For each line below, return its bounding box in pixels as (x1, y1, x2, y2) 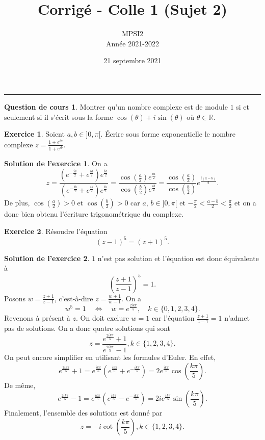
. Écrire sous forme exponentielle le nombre (100, 128, 235, 139)
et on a (234, 197, 256, 208)
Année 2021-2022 (106, 38, 159, 48)
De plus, (4, 197, 30, 208)
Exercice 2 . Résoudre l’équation (4, 225, 108, 236)
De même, (4, 379, 36, 390)
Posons (4, 293, 25, 303)
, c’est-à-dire (54, 293, 93, 303)
